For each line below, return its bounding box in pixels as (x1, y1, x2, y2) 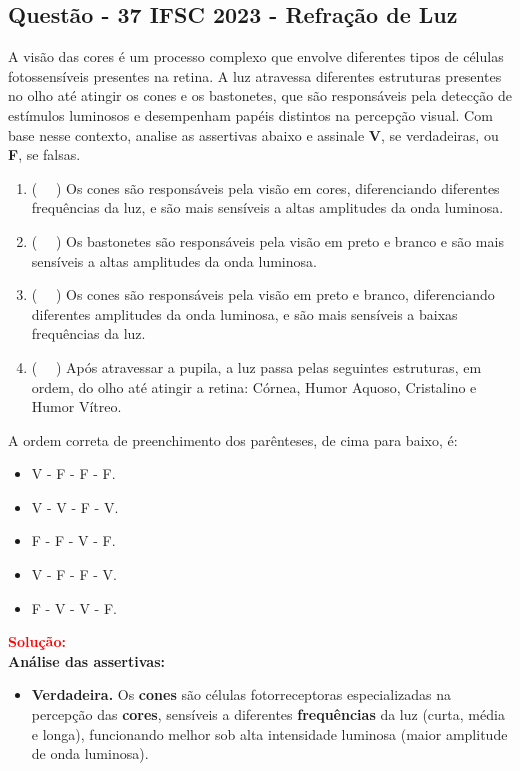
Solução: (8, 631, 66, 652)
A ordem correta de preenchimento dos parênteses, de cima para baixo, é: (8, 429, 458, 450)
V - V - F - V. (31, 496, 119, 517)
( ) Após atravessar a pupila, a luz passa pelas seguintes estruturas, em (31, 356, 482, 377)
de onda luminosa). (31, 743, 149, 764)
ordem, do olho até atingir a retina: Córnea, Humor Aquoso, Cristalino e (31, 376, 477, 397)
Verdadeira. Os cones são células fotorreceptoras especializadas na (31, 684, 451, 705)
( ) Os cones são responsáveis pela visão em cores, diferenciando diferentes (31, 177, 500, 198)
